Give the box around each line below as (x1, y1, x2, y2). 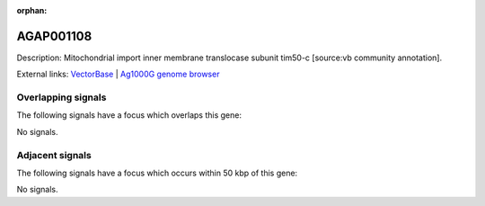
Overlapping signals (16, 91, 107, 103)
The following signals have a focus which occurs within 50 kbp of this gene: (16, 167, 298, 178)
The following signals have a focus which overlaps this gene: (16, 110, 242, 121)
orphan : (16, 5, 48, 15)
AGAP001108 (16, 28, 93, 44)
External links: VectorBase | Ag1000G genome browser (16, 68, 220, 80)
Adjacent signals (16, 148, 92, 161)
